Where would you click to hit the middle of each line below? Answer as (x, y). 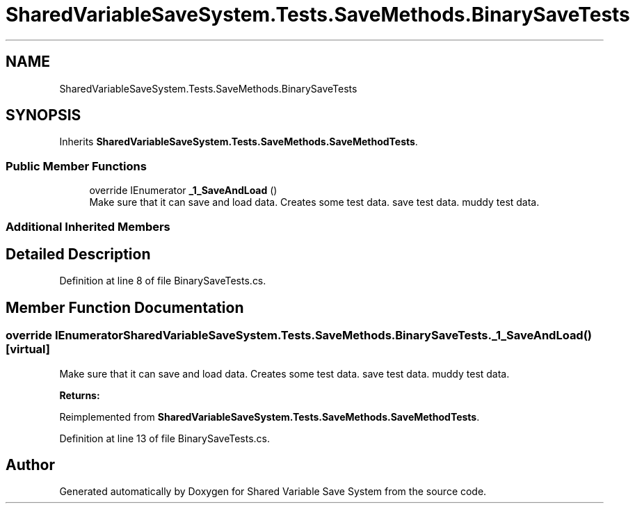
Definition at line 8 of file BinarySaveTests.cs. (163, 281)
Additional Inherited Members (88, 226)
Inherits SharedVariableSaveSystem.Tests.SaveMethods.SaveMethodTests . (239, 142)
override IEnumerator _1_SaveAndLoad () (183, 191)
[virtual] (28, 349)
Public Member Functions (76, 166)
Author (30, 465)
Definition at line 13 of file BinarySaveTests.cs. (164, 438)
